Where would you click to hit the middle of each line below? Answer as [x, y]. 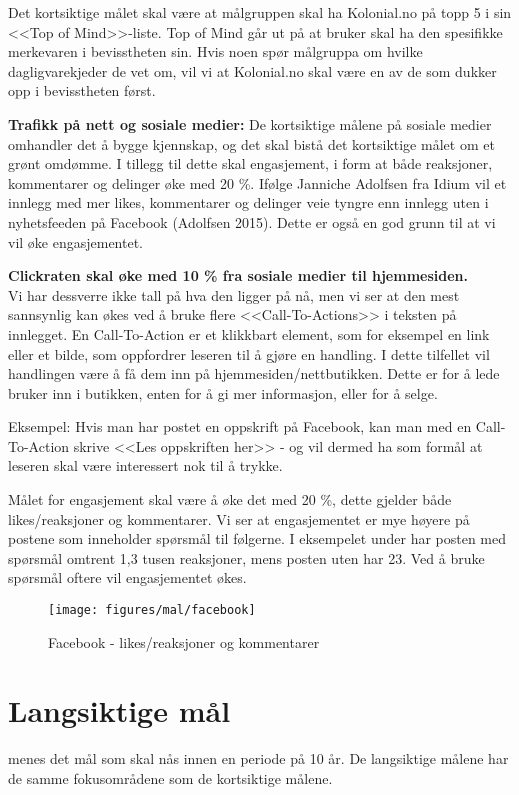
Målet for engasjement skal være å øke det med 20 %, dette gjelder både [230, 499]
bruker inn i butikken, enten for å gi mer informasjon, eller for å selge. [223, 392]
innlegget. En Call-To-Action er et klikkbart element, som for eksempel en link [249, 333]
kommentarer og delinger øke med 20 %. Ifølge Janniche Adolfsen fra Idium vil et [257, 182]
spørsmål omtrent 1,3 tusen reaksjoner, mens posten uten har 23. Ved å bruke [246, 557]
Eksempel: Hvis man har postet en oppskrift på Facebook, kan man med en [240, 426]
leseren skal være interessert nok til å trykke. [145, 465]
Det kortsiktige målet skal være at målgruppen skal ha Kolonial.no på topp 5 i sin [260, 12]
